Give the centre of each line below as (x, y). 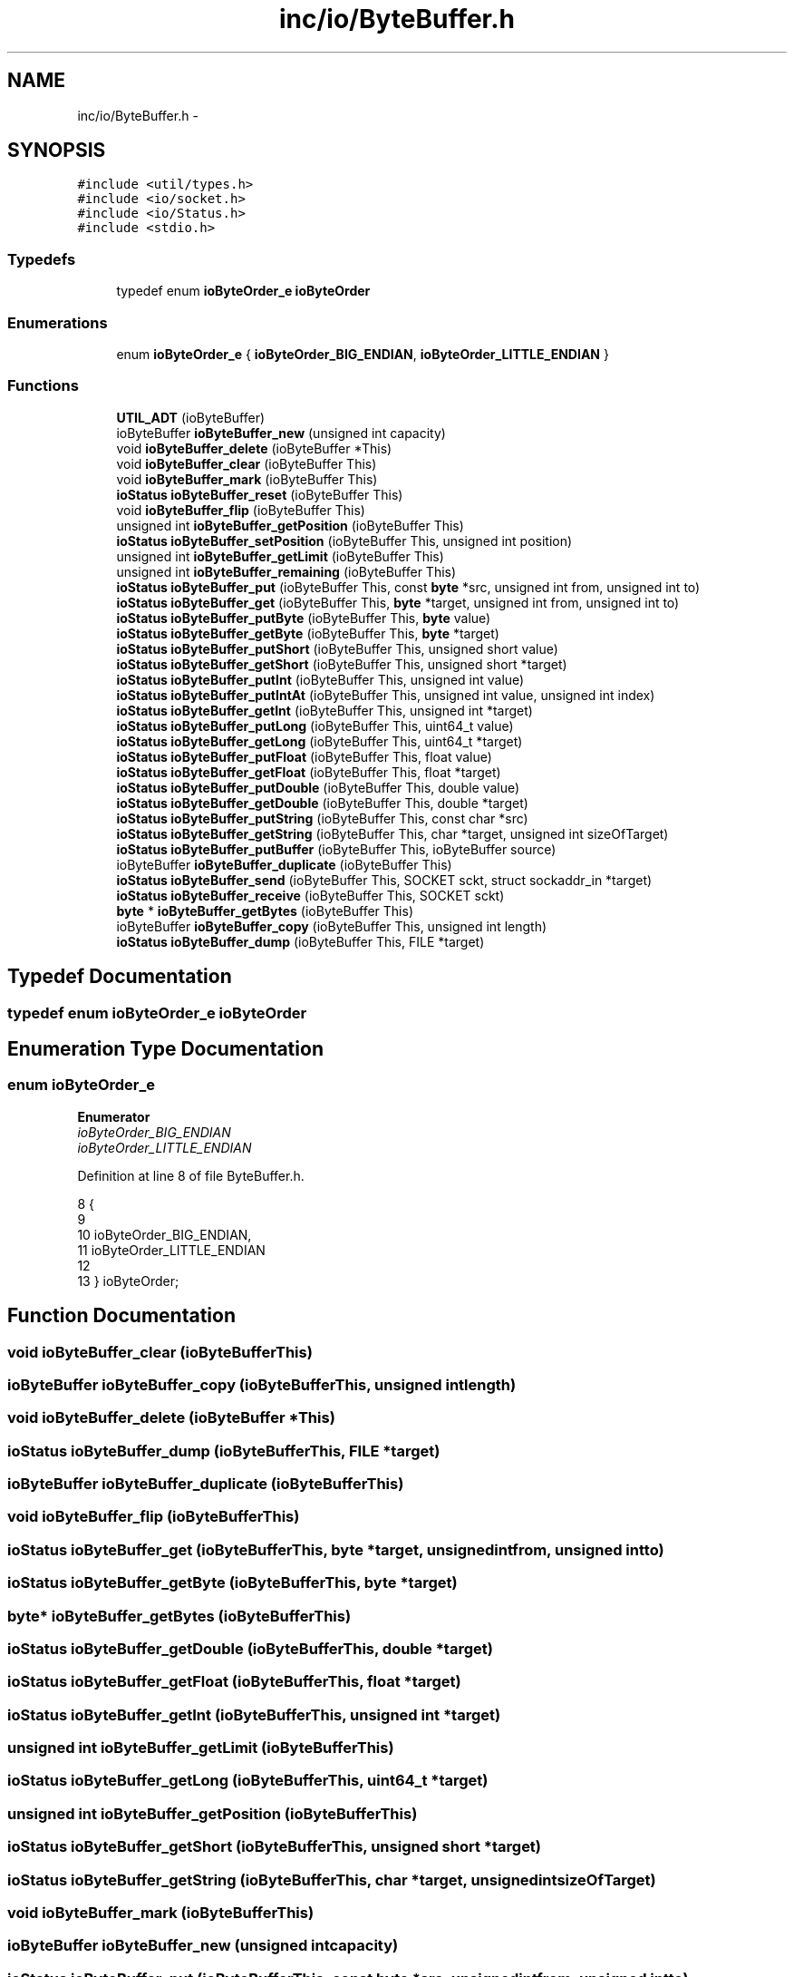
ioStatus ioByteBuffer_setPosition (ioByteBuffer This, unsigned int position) (344, 541)
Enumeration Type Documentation (165, 1048)
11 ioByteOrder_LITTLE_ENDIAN (171, 1250)
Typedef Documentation (120, 977)
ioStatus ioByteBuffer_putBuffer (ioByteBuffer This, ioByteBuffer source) (336, 849)
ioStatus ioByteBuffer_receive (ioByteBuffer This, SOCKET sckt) (310, 895)
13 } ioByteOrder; (128, 1281)
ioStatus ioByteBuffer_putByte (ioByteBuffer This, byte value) (304, 618)
